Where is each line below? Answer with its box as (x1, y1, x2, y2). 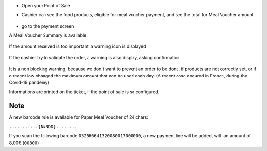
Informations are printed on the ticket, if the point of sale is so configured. (9, 89, 160, 95)
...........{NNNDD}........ (9, 124, 78, 129)
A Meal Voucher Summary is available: (9, 32, 88, 38)
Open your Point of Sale (21, 3, 70, 8)
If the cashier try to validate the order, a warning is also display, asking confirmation (9, 54, 180, 60)
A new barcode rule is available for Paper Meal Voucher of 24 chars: (9, 114, 148, 120)
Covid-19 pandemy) (9, 79, 49, 86)
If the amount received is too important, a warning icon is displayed (9, 43, 146, 49)
